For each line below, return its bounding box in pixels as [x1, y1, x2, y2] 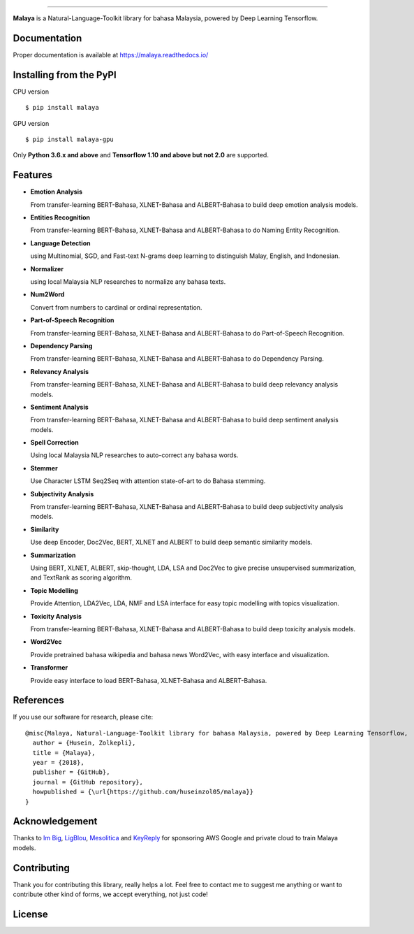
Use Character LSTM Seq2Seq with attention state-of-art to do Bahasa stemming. [30, 477, 266, 485]
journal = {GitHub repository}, [32, 778, 143, 786]
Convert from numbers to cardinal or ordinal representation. [30, 303, 202, 311]
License [13, 908, 48, 920]
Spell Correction [30, 438, 80, 447]
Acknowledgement [13, 815, 98, 828]
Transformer [30, 663, 68, 672]
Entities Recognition [30, 213, 91, 222]
